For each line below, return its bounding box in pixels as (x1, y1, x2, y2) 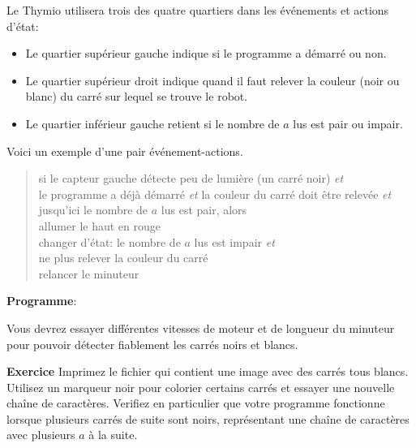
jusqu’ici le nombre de (38, 201, 148, 218)
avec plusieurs (6, 426, 75, 443)
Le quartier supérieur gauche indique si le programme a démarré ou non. (25, 45, 387, 62)
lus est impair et (194, 233, 275, 250)
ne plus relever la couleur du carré (38, 249, 208, 266)
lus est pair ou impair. (293, 114, 403, 131)
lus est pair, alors (161, 201, 247, 218)
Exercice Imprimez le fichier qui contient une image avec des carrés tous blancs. (6, 363, 409, 380)
